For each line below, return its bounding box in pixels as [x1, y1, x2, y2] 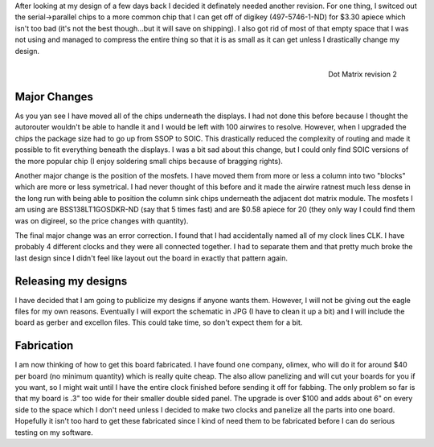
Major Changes [14, 89, 94, 104]
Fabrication [14, 338, 74, 353]
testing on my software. [14, 427, 94, 437]
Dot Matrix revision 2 [328, 69, 397, 79]
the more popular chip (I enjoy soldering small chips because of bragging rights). [14, 156, 283, 166]
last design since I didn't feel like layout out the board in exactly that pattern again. [14, 253, 289, 263]
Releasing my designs [14, 274, 128, 288]
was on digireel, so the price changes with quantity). [14, 215, 189, 225]
